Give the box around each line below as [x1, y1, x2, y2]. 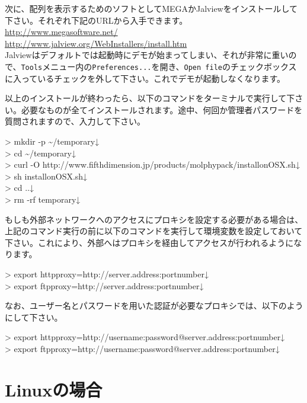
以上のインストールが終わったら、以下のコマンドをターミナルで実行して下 [5, 92, 295, 104]
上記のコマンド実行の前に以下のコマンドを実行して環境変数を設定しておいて [5, 225, 303, 237]
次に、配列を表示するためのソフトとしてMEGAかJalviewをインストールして [5, 2, 298, 14]
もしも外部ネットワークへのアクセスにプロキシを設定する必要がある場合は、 [5, 213, 303, 225]
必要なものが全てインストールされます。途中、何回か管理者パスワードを [21, 103, 303, 116]
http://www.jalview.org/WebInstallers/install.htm [5, 37, 187, 49]
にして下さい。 [5, 311, 63, 323]
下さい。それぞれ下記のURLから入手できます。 [5, 14, 188, 26]
